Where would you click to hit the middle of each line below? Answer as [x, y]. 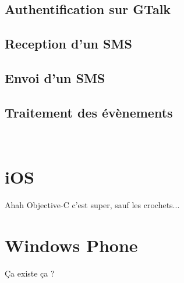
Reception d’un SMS [68, 44]
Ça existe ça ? [30, 273]
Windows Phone [71, 245]
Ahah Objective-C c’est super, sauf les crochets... [92, 205]
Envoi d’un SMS [55, 77]
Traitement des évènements [89, 112]
